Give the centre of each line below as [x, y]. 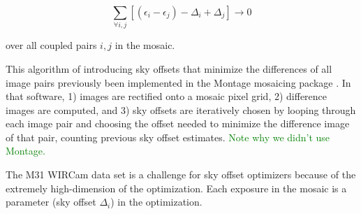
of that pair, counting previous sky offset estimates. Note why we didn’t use [168, 137]
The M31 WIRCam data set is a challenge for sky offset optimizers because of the [181, 174]
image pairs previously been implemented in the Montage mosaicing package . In [178, 82]
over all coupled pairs [51, 45]
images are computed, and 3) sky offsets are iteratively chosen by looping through [181, 109]
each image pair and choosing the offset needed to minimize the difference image [178, 123]
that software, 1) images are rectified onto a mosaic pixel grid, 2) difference [167, 96]
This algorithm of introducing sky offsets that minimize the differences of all [169, 68]
